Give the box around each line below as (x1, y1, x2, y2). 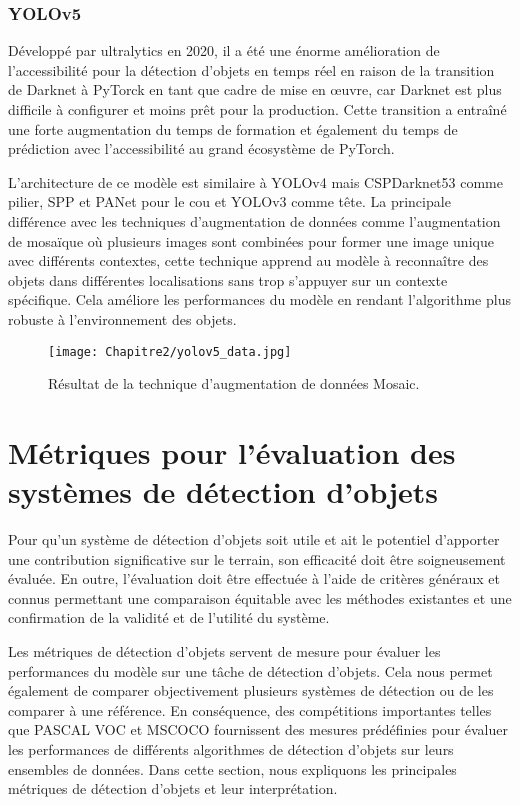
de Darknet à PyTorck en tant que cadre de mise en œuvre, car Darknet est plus (8, 79, 502, 100)
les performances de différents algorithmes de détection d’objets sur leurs (8, 739, 454, 760)
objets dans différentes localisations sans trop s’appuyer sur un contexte (8, 269, 448, 290)
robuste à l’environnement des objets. (8, 308, 237, 329)
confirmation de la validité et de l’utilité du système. (8, 607, 330, 628)
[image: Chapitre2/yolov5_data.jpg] (48, 344, 292, 359)
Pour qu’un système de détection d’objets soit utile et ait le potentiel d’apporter (8, 529, 500, 550)
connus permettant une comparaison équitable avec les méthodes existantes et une (8, 587, 512, 608)
